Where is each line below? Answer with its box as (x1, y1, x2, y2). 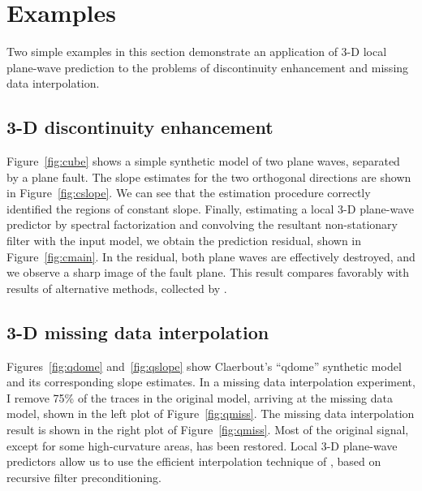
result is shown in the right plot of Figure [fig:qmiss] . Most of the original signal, (6, 421, 409, 438)
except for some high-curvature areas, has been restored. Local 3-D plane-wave (6, 437, 398, 454)
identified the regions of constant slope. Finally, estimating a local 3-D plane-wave (6, 200, 415, 217)
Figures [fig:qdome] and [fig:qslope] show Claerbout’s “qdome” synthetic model (6, 357, 402, 374)
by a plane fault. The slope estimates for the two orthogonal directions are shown (6, 168, 411, 185)
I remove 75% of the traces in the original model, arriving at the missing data (6, 389, 394, 406)
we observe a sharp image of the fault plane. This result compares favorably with (6, 264, 410, 281)
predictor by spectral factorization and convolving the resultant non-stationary (6, 216, 398, 233)
